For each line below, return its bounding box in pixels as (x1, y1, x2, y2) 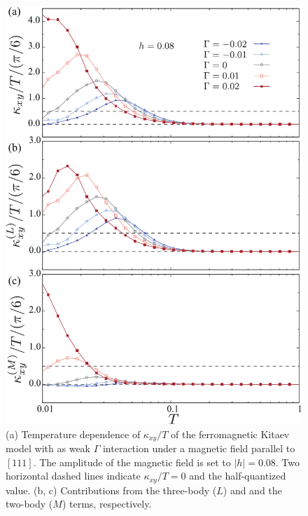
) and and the (223, 482, 282, 497)
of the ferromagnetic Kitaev (170, 426, 290, 441)
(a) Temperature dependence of (6, 426, 141, 441)
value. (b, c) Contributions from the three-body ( (6, 482, 217, 497)
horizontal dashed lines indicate (6, 468, 141, 483)
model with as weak (6, 441, 91, 456)
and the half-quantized (189, 468, 286, 483)
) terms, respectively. (62, 496, 152, 511)
